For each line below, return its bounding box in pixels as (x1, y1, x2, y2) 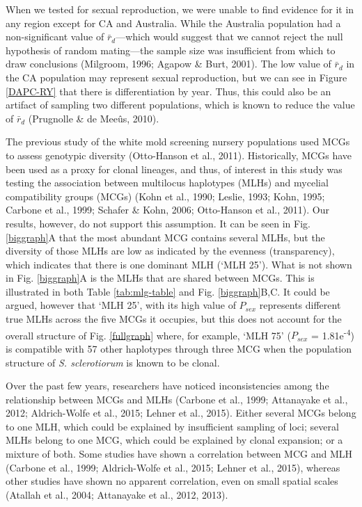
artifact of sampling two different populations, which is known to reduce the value (6, 97, 355, 112)
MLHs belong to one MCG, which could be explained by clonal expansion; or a (6, 433, 343, 447)
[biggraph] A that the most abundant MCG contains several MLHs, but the (6, 230, 325, 244)
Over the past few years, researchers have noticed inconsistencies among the (6, 378, 329, 393)
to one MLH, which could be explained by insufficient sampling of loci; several (6, 419, 339, 433)
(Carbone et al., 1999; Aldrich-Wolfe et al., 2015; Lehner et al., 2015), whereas (6, 460, 340, 474)
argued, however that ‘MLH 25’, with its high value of (6, 298, 236, 312)
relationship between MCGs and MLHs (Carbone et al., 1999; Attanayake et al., (6, 392, 348, 406)
